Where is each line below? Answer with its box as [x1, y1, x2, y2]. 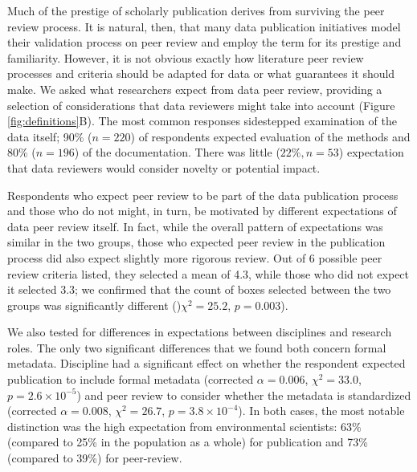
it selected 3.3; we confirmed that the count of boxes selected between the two [7, 281, 391, 298]
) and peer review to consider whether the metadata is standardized [76, 386, 411, 403]
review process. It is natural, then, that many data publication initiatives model [7, 18, 401, 35]
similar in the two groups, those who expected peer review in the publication [7, 234, 386, 250]
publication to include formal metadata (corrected [7, 371, 254, 388]
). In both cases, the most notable [238, 402, 405, 419]
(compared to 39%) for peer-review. [7, 450, 182, 466]
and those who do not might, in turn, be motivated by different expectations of [7, 202, 397, 219]
